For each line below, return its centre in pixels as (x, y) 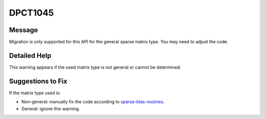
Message (24, 30)
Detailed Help (30, 55)
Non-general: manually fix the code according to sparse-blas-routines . (93, 102)
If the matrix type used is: (35, 93)
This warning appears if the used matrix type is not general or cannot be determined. (95, 67)
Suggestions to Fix (38, 81)
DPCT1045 (31, 13)
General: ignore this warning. (51, 109)
